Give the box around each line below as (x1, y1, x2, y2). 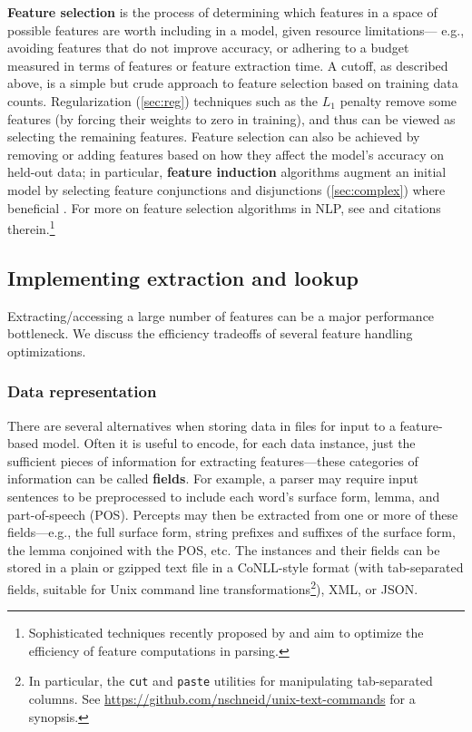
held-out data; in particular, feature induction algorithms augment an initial (7, 162, 447, 181)
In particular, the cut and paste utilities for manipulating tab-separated (28, 671, 433, 690)
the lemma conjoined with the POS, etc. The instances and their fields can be (7, 540, 440, 559)
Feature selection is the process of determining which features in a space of (7, 3, 438, 21)
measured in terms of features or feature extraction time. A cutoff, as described (7, 55, 448, 74)
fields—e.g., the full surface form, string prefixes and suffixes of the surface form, (7, 522, 456, 542)
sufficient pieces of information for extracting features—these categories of (7, 451, 418, 470)
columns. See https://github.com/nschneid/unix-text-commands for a (28, 689, 416, 708)
